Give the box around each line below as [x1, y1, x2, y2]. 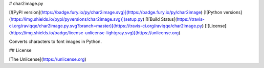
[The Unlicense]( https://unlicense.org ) [9, 56, 87, 62]
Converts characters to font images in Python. [9, 39, 102, 44]
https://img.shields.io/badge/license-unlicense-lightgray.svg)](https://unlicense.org [10, 29, 179, 36]
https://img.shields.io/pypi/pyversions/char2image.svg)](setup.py [10, 16, 143, 22]
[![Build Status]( [145, 16, 177, 22]
